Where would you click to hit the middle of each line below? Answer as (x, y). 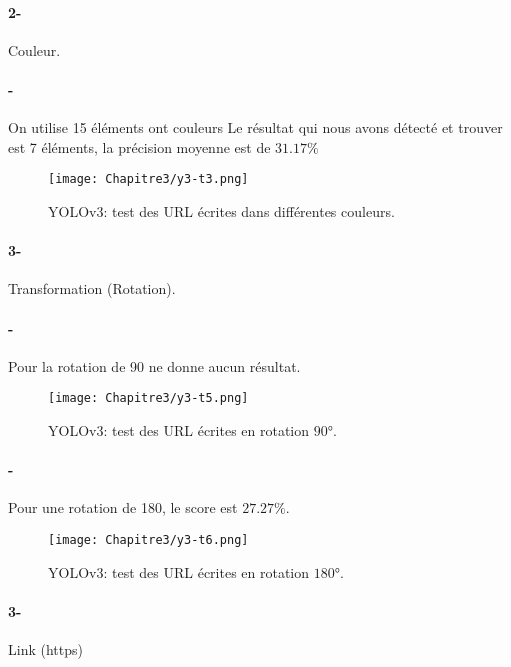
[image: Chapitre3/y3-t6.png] (148, 540)
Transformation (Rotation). (92, 288)
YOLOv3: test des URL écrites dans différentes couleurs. (221, 211)
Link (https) (45, 649)
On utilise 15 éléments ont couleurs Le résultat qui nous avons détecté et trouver (255, 127)
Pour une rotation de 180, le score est (123, 507)
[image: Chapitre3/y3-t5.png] (148, 398)
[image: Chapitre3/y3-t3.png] (148, 179)
